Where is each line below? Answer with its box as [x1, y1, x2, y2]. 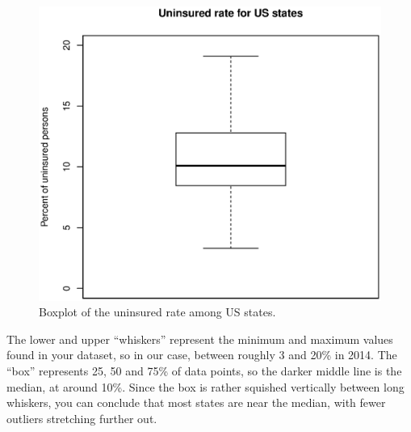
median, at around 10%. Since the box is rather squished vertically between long [6, 378, 405, 395]
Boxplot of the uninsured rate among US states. [39, 303, 276, 320]
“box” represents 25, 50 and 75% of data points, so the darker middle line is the [6, 362, 402, 379]
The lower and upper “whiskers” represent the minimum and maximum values [6, 330, 393, 347]
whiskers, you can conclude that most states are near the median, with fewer [6, 394, 386, 411]
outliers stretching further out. [6, 409, 157, 426]
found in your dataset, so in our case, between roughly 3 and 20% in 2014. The [6, 346, 397, 363]
